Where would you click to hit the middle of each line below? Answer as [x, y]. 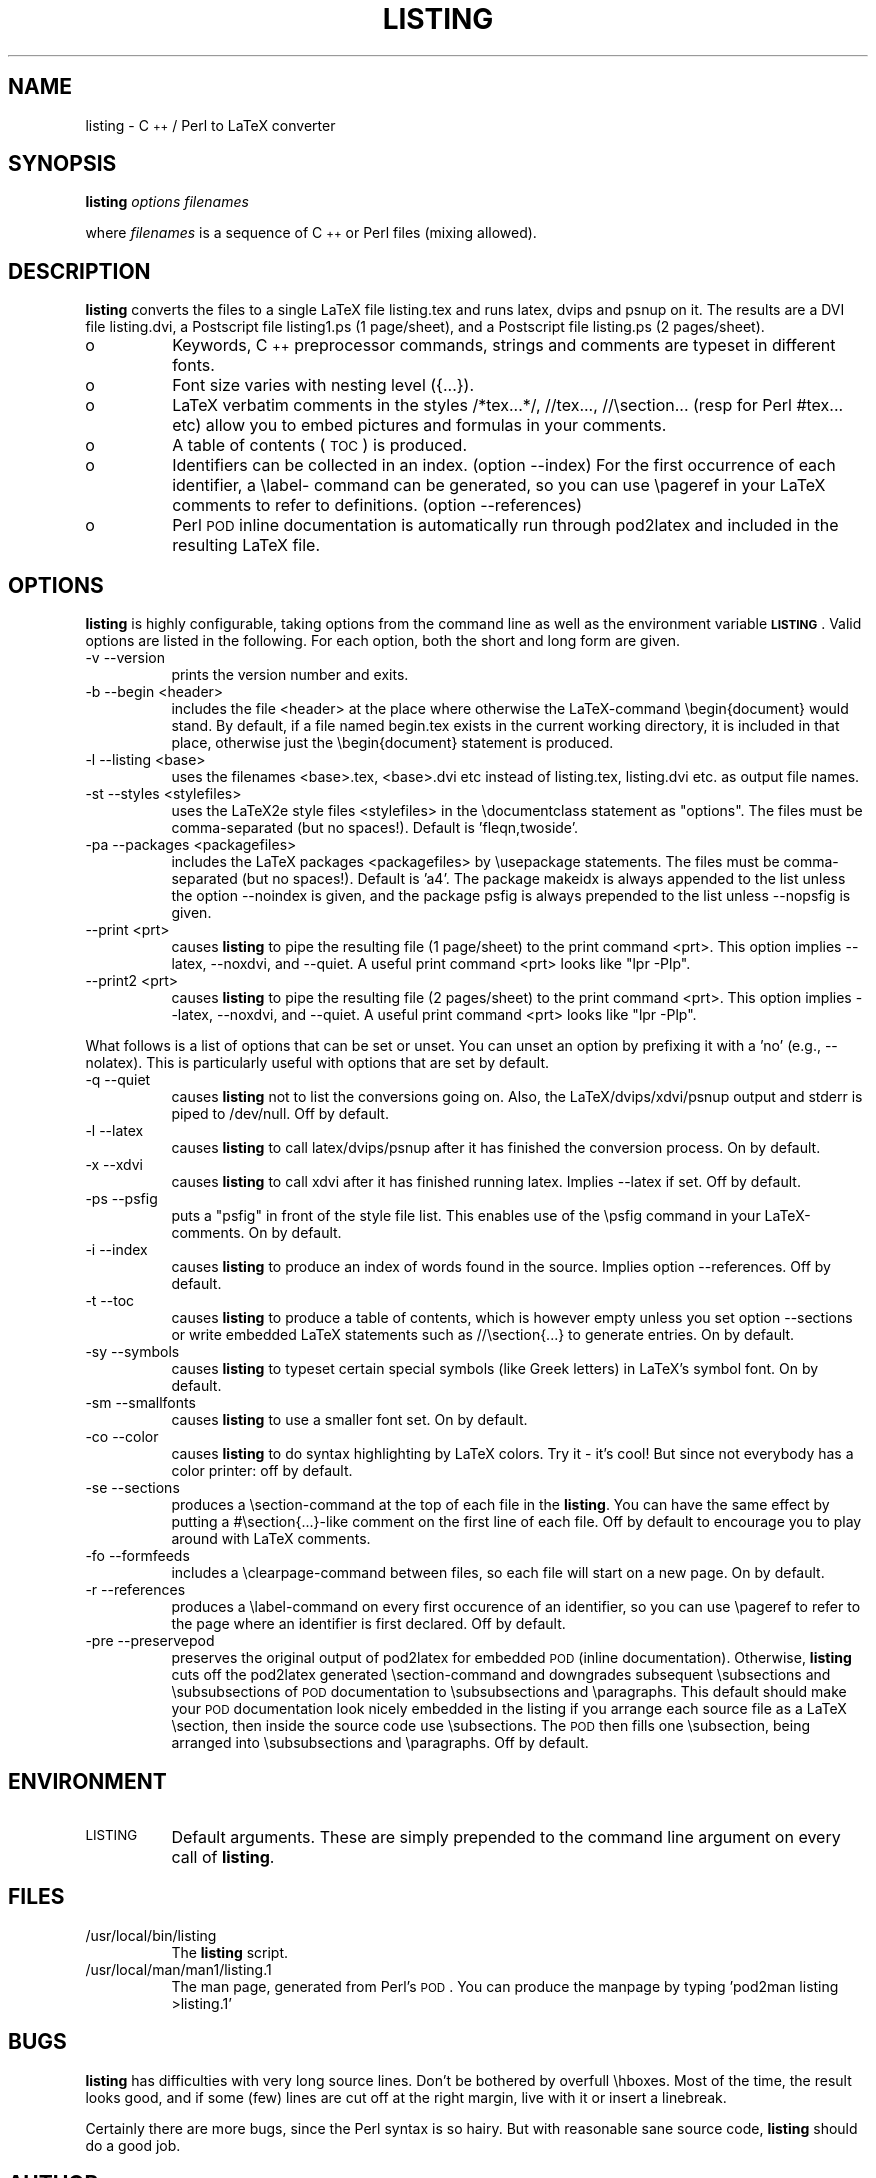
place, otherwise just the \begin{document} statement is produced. [392, 743]
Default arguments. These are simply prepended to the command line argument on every [506, 1836]
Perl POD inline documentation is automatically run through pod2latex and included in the [505, 525]
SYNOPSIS [62, 164]
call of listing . [223, 1856]
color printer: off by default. [262, 1471]
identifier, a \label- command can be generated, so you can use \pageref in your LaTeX [499, 485]
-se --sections [132, 1488]
